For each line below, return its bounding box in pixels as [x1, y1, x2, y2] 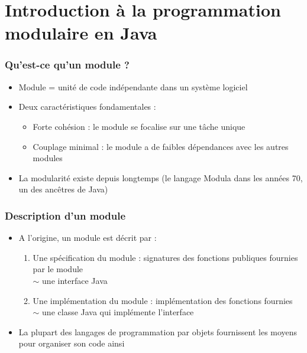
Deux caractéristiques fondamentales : [18, 100, 156, 113]
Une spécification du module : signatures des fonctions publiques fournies [33, 251, 298, 263]
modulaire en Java [5, 21, 157, 45]
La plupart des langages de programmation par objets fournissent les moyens [18, 325, 298, 338]
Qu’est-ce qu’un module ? [5, 57, 130, 72]
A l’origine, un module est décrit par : [18, 231, 157, 244]
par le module [33, 263, 83, 275]
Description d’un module [5, 208, 126, 223]
